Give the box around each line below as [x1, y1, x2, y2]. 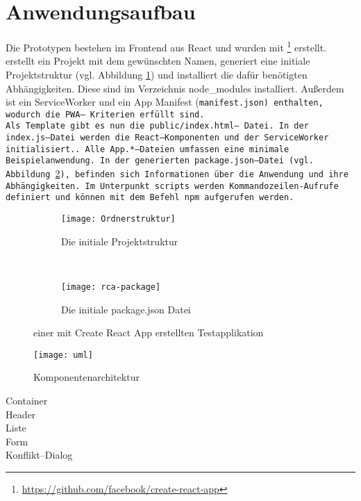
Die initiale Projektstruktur [61, 233, 178, 248]
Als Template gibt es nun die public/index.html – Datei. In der [6, 121, 309, 131]
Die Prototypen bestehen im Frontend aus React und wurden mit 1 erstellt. [6, 38, 327, 54]
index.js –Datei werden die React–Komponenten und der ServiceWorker [6, 133, 329, 143]
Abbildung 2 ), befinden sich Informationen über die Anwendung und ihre [6, 166, 349, 181]
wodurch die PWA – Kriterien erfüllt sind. [6, 109, 205, 120]
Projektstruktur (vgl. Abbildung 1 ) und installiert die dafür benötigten [6, 67, 308, 81]
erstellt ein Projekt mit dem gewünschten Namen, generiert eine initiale [6, 54, 310, 68]
